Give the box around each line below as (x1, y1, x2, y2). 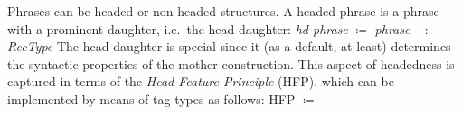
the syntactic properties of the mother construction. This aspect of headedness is (7, 54, 455, 73)
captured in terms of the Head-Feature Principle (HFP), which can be (7, 72, 394, 91)
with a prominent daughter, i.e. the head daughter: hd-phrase (7, 19, 348, 38)
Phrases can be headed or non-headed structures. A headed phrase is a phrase (7, 2, 439, 20)
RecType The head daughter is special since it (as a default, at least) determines (7, 37, 451, 56)
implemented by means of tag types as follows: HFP (7, 89, 296, 108)
